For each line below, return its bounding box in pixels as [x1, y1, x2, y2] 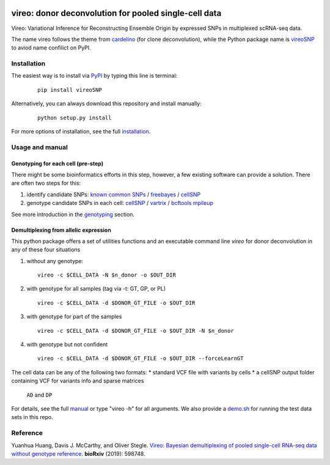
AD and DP [26, 391, 53, 398]
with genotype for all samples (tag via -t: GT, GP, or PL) [26, 285, 166, 292]
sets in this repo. [11, 414, 53, 421]
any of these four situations [11, 246, 81, 253]
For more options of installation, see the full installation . [11, 128, 151, 135]
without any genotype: [26, 257, 84, 264]
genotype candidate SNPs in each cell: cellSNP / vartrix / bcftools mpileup [26, 199, 213, 207]
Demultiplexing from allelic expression [11, 226, 111, 234]
